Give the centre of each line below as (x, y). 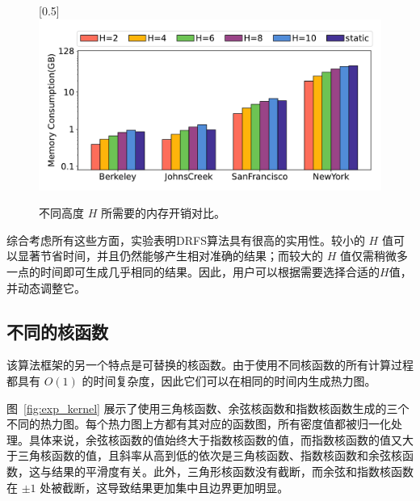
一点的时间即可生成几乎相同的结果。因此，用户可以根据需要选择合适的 (193, 271)
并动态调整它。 (46, 287)
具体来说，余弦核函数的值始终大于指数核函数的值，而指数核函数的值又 (215, 439)
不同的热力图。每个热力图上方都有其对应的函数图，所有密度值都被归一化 (199, 424)
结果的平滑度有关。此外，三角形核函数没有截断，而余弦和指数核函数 (232, 471)
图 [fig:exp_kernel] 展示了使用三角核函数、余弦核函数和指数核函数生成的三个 (208, 408)
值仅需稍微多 (374, 256)
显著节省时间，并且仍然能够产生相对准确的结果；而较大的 (170, 256)
